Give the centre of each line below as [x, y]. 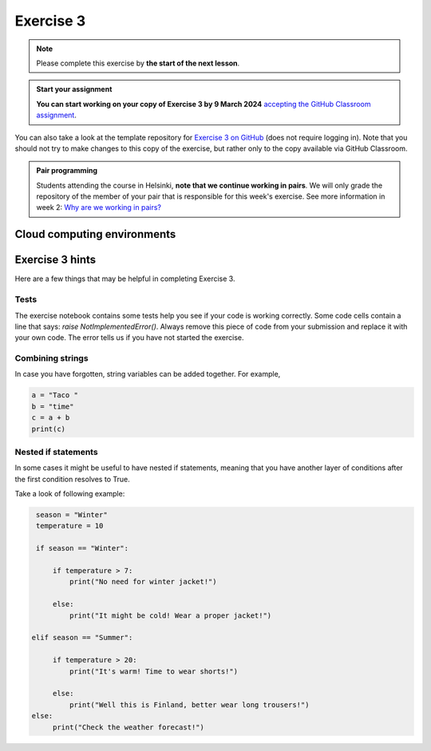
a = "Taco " [55, 395]
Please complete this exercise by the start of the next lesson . [138, 63]
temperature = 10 [70, 526]
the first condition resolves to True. [73, 479]
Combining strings [51, 358]
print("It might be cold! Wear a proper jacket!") [170, 615]
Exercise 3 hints [55, 260]
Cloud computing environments [95, 234]
